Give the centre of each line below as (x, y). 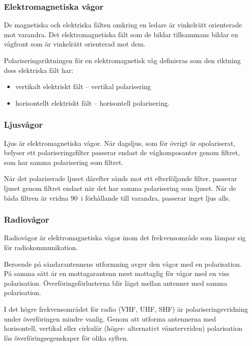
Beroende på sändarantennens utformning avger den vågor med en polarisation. (123, 264)
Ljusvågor (23, 125)
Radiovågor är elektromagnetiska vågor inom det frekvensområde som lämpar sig (125, 238)
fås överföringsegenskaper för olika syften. (66, 337)
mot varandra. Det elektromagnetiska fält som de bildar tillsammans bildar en (121, 34)
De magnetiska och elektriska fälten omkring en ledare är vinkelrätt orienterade (123, 25)
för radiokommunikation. (41, 247)
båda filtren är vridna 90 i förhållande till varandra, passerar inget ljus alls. (117, 197)
